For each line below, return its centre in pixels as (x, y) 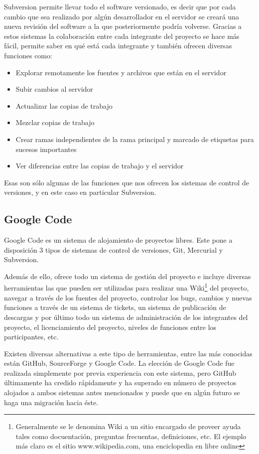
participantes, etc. (31, 337)
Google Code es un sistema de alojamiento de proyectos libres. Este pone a (118, 240)
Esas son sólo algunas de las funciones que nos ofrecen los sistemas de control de (127, 182)
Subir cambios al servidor (54, 89)
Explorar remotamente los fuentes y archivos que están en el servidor (121, 72)
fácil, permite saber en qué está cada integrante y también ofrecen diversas (118, 46)
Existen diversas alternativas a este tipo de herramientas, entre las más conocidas (128, 353)
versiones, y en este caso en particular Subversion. (80, 192)
